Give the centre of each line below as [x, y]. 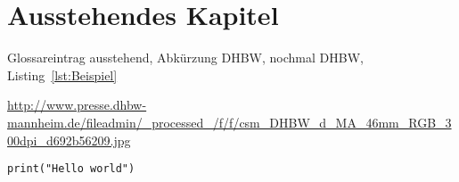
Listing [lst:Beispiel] [62, 74]
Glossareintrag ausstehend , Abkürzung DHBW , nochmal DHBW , [185, 58]
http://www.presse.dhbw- [77, 105]
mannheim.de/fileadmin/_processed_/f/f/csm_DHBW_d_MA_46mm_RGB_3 [229, 122]
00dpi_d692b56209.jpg [69, 140]
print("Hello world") [71, 169]
